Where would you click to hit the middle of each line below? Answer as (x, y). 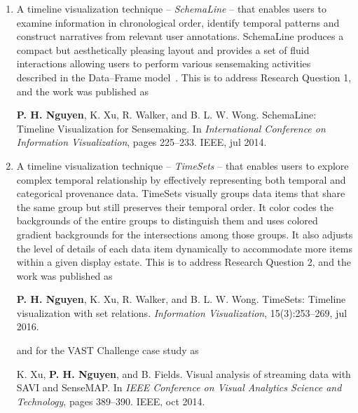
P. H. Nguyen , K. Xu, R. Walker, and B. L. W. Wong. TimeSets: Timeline (181, 299)
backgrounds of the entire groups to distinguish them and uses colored (167, 221)
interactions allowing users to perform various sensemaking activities (164, 63)
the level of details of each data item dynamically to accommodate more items (185, 248)
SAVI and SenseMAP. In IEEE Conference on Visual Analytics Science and (179, 387)
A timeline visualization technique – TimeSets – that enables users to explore (183, 165)
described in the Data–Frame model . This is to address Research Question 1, (184, 77)
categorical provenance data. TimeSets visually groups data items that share (181, 193)
